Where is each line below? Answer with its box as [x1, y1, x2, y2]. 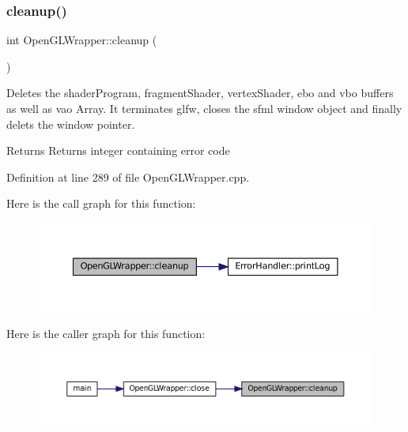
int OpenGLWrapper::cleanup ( [6, 32, 157, 48]
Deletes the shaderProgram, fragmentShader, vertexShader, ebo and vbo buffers [6, 85, 394, 101]
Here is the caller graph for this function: [6, 325, 206, 341]
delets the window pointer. [6, 115, 135, 132]
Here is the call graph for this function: [6, 195, 196, 212]
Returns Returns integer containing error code [6, 142, 230, 159]
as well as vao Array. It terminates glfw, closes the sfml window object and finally [6, 100, 402, 116]
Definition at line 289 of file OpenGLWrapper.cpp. [6, 168, 250, 185]
